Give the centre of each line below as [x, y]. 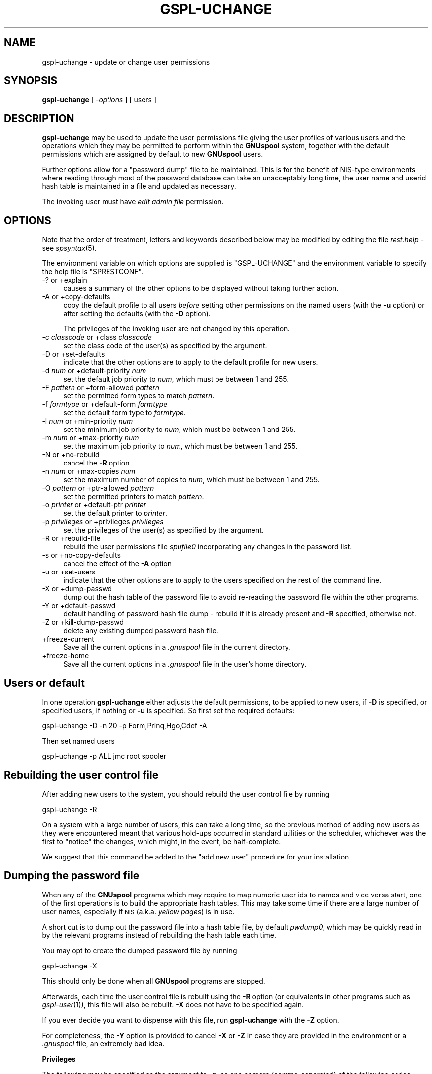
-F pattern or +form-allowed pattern [101, 388]
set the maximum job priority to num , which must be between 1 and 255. [180, 446]
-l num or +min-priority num [88, 421]
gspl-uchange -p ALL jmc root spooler [104, 756]
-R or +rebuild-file [71, 538]
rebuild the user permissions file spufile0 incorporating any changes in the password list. [208, 547]
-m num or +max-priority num [90, 438]
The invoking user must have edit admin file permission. [133, 202]
